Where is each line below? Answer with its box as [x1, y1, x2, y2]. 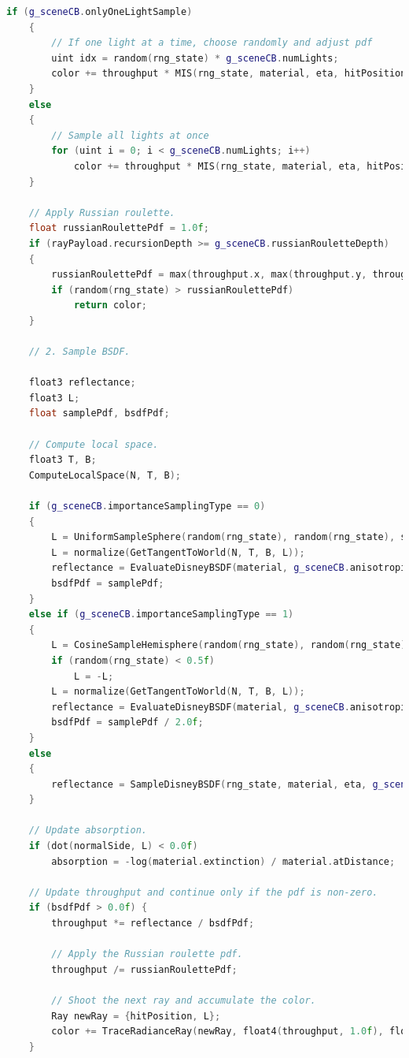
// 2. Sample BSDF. [28, 346, 131, 358]
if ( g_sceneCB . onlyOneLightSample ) [6, 6, 193, 17]
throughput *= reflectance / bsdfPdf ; [51, 918, 255, 929]
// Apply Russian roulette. [28, 207, 175, 218]
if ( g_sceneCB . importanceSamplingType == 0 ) [28, 501, 266, 512]
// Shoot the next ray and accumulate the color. [51, 995, 316, 1006]
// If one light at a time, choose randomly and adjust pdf [51, 37, 373, 49]
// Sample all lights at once [51, 129, 209, 141]
